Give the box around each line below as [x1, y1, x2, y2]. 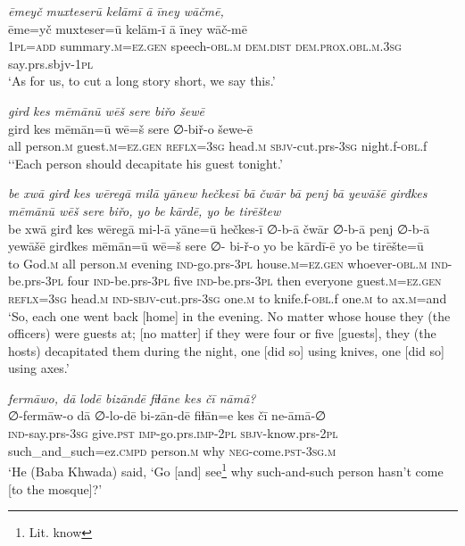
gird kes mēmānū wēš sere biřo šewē [8, 101, 204, 120]
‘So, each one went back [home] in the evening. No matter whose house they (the [8, 306, 451, 325]
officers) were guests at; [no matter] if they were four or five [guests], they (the [8, 324, 436, 343]
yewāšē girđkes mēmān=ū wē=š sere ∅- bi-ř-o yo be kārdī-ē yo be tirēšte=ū [8, 236, 424, 255]
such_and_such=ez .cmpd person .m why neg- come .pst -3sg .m [8, 441, 336, 459]
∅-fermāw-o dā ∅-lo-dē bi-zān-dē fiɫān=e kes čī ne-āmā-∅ [8, 406, 327, 425]
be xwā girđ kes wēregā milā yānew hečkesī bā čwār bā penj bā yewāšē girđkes [8, 184, 428, 203]
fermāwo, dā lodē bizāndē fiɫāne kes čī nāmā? [8, 388, 256, 407]
